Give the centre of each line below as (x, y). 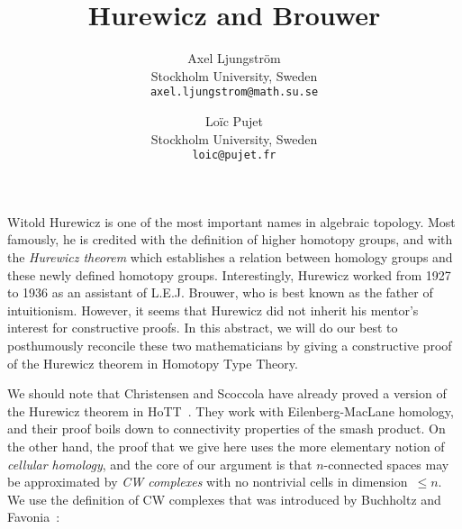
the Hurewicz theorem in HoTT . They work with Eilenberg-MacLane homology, (231, 410)
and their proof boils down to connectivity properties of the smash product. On (226, 429)
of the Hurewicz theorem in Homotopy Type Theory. (153, 363)
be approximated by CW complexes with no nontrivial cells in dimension (208, 482)
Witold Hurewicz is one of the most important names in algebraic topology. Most (231, 221)
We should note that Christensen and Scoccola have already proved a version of (227, 393)
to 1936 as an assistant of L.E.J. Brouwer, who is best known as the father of (220, 292)
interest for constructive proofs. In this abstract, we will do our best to (203, 328)
